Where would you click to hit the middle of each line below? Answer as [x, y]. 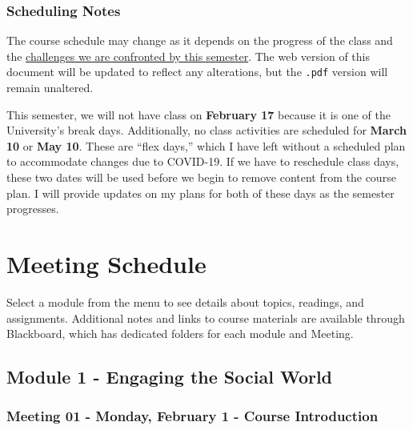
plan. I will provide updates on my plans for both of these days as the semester [200, 193]
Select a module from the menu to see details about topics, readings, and [185, 301]
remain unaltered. [50, 88]
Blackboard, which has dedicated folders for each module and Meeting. [180, 334]
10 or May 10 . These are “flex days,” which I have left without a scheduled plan [206, 145]
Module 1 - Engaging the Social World [170, 377]
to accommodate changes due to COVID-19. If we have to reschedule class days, [203, 161]
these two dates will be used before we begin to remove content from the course [201, 177]
